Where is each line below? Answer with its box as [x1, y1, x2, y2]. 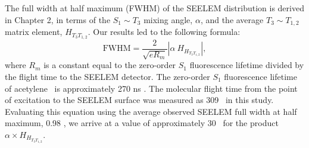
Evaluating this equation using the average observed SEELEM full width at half [5, 105, 297, 117]
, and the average [200, 13, 264, 25]
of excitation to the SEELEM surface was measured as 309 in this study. [5, 94, 274, 106]
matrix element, [5, 25, 63, 38]
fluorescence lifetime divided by [189, 59, 304, 71]
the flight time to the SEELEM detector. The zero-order [5, 70, 210, 82]
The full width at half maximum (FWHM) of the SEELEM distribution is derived [5, 2, 304, 14]
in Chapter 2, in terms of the [5, 13, 111, 25]
